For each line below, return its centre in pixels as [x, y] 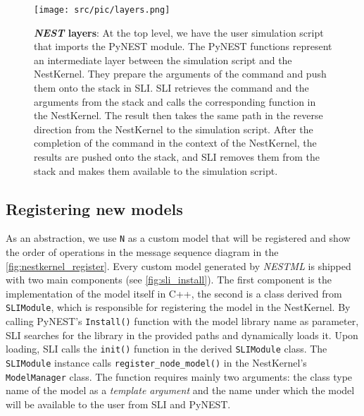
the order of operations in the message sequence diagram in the [142, 252]
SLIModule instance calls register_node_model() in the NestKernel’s [156, 362]
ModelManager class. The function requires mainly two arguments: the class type [179, 376]
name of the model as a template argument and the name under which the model [180, 390]
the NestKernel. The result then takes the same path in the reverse [178, 115]
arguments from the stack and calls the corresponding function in [175, 101]
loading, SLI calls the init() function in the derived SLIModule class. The [167, 349]
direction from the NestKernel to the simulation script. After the [174, 129]
